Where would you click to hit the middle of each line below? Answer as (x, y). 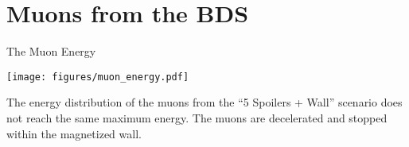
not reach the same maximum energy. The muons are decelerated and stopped (197, 117)
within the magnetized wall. (74, 133)
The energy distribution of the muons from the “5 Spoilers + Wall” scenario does (204, 102)
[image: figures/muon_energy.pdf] (98, 77)
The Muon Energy (51, 51)
